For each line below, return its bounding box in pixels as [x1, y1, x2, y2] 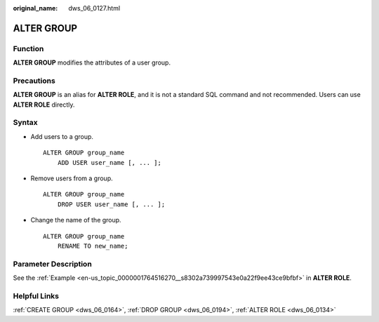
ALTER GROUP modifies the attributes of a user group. [13, 58, 171, 67]
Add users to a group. [30, 132, 94, 140]
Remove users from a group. [30, 174, 113, 182]
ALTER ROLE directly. [13, 100, 75, 109]
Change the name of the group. [30, 216, 122, 224]
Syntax [13, 118, 38, 128]
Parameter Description [13, 259, 93, 269]
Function [13, 43, 44, 53]
